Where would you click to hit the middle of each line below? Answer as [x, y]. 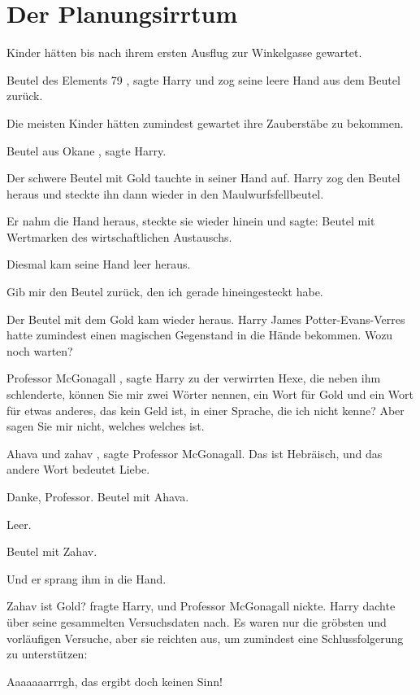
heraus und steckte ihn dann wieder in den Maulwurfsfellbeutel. [165, 193]
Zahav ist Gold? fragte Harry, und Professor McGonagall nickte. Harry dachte [201, 606]
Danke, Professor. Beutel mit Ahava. [98, 496]
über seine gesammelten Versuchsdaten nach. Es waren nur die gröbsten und [197, 621]
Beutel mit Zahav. [52, 551]
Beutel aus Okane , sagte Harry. [87, 150]
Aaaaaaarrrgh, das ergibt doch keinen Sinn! [115, 681]
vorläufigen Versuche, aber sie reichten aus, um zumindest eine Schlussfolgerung [205, 638]
